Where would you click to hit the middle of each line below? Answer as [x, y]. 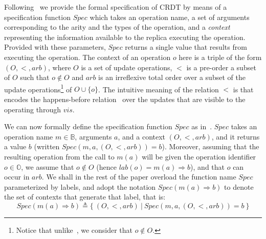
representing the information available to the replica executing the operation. [125, 37]
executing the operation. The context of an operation [87, 57]
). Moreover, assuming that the [210, 146]
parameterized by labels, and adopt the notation [80, 186]
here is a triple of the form [220, 57]
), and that [208, 166]
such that [35, 77]
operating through [32, 109]
